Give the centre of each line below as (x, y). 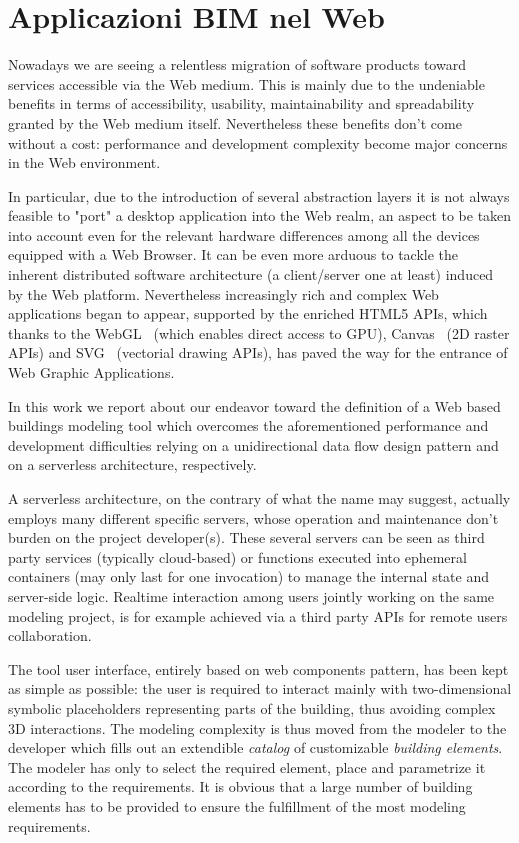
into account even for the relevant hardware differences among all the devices (244, 234)
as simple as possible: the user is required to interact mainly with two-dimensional (260, 688)
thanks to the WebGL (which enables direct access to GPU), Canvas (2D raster (259, 332)
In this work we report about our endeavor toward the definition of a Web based (254, 405)
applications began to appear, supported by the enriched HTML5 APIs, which (248, 313)
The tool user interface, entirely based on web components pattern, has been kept (258, 668)
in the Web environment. (84, 162)
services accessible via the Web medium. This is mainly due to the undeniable (246, 83)
